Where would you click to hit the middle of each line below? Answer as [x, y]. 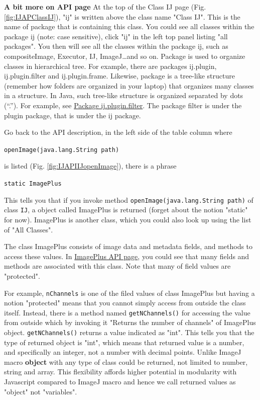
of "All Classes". [29, 229]
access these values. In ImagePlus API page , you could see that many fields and [127, 256]
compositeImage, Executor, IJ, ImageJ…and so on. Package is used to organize [125, 56]
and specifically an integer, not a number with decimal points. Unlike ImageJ [123, 352]
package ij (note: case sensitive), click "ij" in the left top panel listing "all [116, 36]
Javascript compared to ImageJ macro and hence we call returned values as [120, 382]
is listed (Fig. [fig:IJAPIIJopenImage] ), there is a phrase [90, 166]
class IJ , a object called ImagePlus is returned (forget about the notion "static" [126, 210]
